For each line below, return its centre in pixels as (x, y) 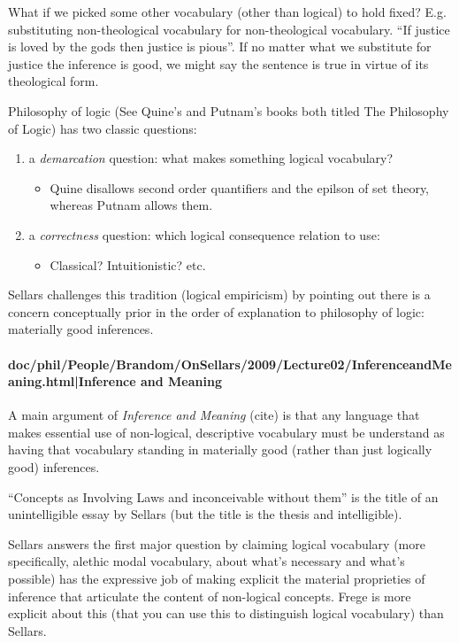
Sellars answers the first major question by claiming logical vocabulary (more (217, 543)
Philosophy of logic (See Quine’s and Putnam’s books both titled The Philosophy (229, 110)
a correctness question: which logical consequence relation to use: (204, 234)
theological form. (54, 81)
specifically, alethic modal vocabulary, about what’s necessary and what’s (207, 561)
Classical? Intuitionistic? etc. (128, 264)
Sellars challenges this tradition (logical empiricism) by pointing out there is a (219, 294)
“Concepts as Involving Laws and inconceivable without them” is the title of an (223, 496)
